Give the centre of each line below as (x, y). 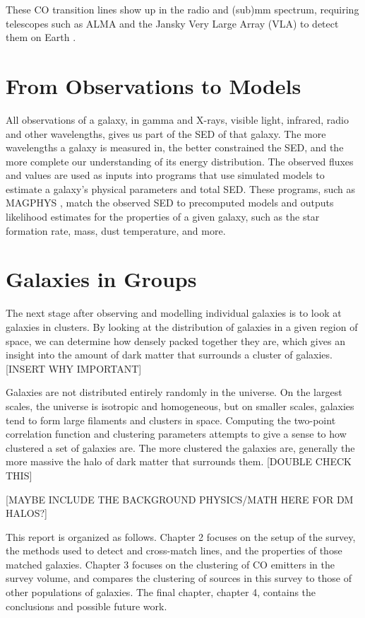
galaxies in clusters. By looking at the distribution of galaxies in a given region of (182, 326)
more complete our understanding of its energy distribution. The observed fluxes (180, 161)
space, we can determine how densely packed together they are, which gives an (175, 340)
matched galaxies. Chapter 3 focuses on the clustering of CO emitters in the (170, 564)
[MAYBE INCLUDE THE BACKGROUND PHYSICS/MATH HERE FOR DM (180, 499)
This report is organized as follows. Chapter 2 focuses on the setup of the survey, (181, 536)
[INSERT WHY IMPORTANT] (74, 368)
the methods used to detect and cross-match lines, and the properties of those (174, 550)
